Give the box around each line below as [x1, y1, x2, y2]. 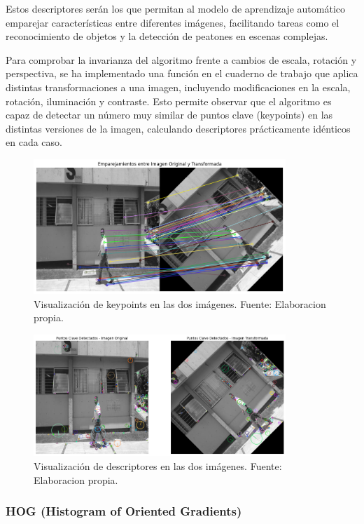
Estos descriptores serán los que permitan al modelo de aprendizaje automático [6, 1, 346, 15]
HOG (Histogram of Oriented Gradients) [6, 502, 242, 520]
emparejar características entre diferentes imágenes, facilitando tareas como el [6, 15, 339, 29]
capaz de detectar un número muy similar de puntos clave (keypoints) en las [6, 107, 333, 122]
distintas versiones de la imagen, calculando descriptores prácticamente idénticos [6, 121, 351, 135]
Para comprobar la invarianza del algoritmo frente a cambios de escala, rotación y [6, 52, 357, 67]
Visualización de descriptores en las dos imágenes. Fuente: [34, 458, 282, 473]
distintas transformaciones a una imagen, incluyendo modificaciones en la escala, [6, 79, 351, 94]
